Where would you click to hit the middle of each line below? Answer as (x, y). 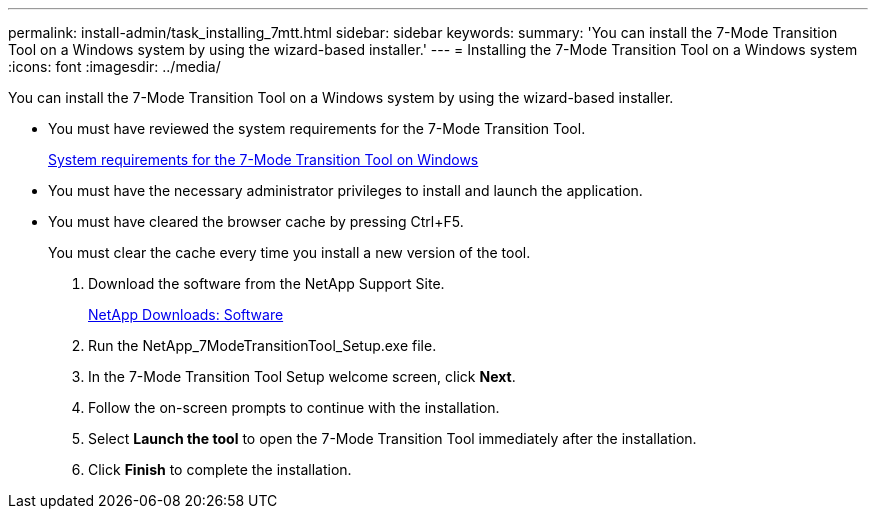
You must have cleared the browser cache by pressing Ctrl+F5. (256, 221)
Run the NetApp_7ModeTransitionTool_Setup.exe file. (262, 345)
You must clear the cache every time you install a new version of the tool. (289, 252)
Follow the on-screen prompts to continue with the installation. (294, 407)
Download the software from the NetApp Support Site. (266, 283)
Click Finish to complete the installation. (220, 469)
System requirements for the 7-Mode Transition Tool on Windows (263, 159)
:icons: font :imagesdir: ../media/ (114, 66)
